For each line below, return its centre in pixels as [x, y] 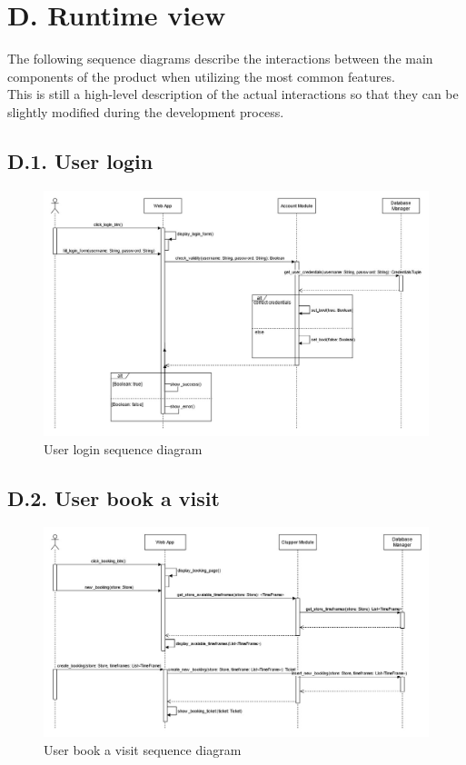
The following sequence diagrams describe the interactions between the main [220, 59]
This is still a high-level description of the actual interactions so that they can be [233, 94]
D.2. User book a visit [114, 497]
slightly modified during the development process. [146, 111]
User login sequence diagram [123, 448]
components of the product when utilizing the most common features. [201, 76]
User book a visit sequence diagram [143, 749]
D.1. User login [80, 160]
